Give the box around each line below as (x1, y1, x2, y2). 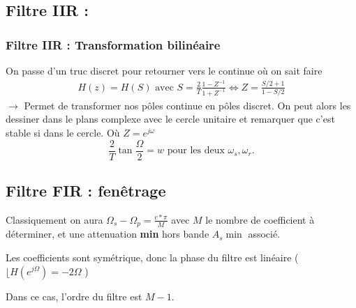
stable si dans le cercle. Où (6, 125, 120, 139)
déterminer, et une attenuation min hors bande (6, 226, 209, 241)
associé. (248, 226, 281, 241)
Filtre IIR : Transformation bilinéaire (6, 36, 221, 53)
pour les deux (167, 146, 225, 156)
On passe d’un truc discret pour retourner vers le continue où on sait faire (6, 63, 322, 77)
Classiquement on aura (6, 212, 103, 226)
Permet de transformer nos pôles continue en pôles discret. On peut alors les (24, 98, 351, 112)
